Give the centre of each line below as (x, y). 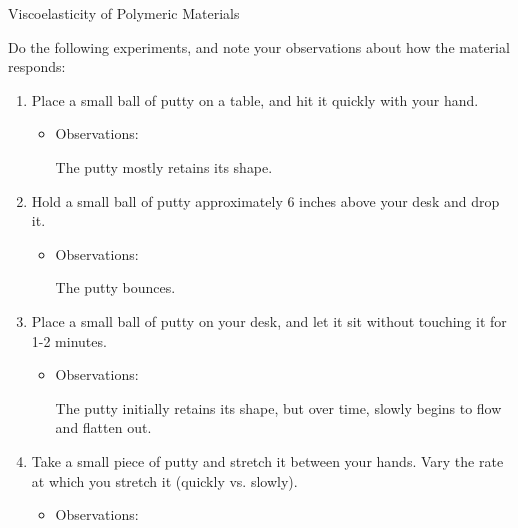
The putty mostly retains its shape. (164, 166)
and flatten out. (103, 427)
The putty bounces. (115, 287)
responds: (37, 66)
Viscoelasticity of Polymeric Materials (124, 13)
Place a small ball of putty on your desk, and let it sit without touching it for (269, 320)
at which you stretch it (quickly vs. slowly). (164, 480)
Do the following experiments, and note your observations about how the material (259, 46)
